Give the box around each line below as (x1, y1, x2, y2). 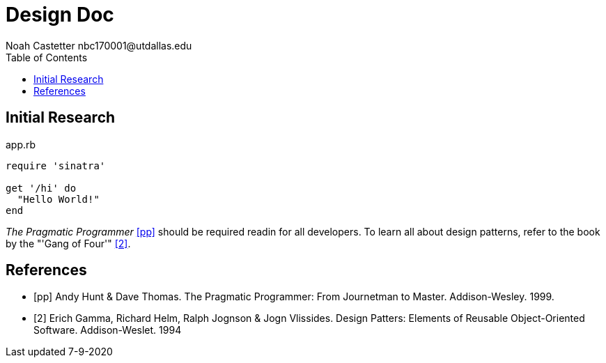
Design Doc (6, 3, 114, 26)
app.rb (6, 138, 36, 150)
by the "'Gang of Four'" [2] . (6, 237, 131, 249)
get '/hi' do (6, 182, 77, 194)
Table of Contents (6, 51, 88, 63)
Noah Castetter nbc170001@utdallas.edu (6, 39, 192, 52)
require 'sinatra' (6, 160, 106, 171)
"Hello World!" (17, 193, 100, 205)
